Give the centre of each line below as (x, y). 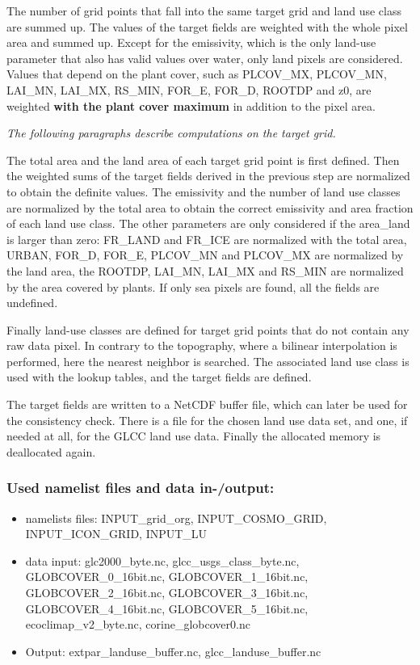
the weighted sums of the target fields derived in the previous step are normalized (208, 176)
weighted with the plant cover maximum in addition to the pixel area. (191, 105)
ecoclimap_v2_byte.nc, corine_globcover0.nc (138, 624)
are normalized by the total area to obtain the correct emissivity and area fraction (210, 207)
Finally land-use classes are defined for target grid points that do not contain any (208, 329)
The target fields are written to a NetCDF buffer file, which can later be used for (207, 404)
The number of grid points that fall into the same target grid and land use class (204, 11)
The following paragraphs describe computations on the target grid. (171, 133)
